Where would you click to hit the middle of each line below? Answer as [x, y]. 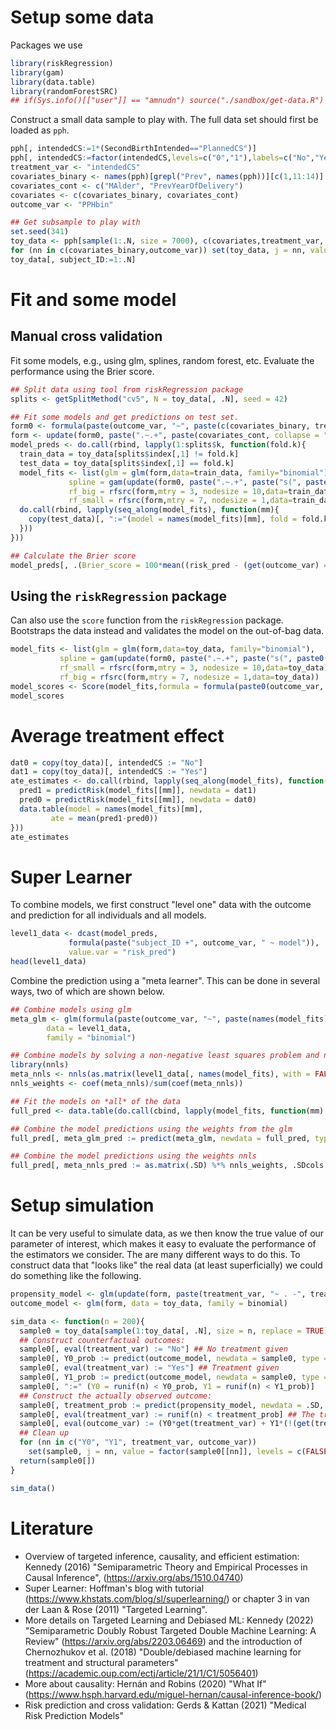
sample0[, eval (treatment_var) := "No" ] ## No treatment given [153, 1349]
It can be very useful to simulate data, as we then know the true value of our [167, 1233]
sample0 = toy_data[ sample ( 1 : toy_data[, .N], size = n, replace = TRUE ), [176, 1331]
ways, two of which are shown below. [87, 991]
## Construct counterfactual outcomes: [102, 1340]
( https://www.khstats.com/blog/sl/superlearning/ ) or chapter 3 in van [167, 1598]
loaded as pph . [40, 130]
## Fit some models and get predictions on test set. [125, 417]
